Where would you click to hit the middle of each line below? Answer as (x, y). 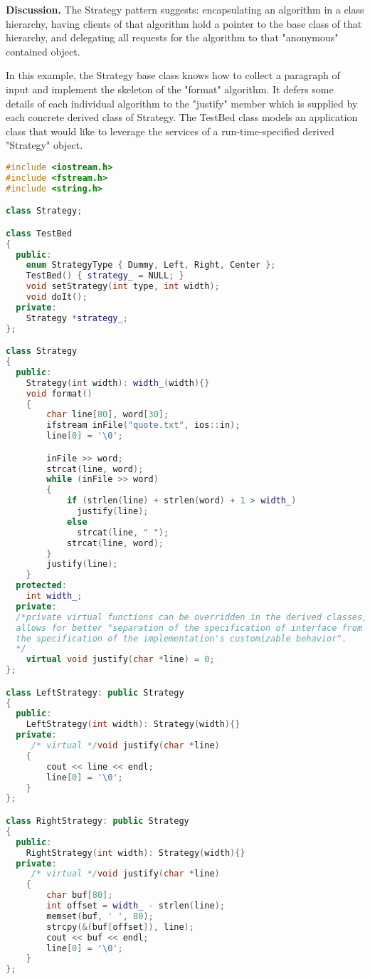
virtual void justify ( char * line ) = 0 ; (120, 660)
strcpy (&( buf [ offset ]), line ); (120, 927)
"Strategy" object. (44, 145)
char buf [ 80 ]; (80, 895)
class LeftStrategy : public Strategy (95, 692)
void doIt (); (57, 297)
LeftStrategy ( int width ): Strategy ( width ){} (133, 724)
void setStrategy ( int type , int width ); (123, 287)
